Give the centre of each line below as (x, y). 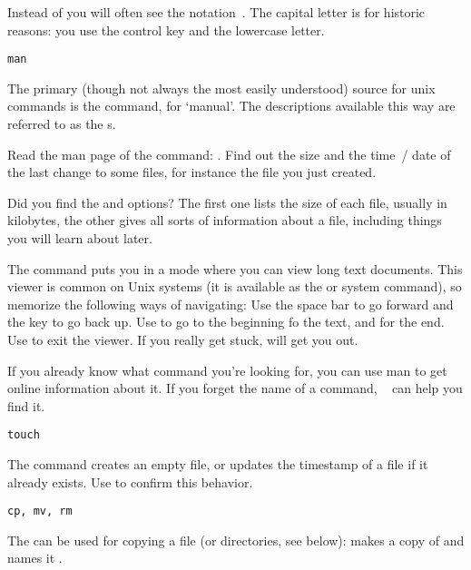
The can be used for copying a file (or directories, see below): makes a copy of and (236, 540)
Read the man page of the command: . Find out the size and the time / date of (229, 154)
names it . (35, 558)
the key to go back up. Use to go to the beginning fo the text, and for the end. (226, 322)
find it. (26, 405)
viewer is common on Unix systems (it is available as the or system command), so (235, 286)
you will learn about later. (80, 238)
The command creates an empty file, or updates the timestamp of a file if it (218, 464)
